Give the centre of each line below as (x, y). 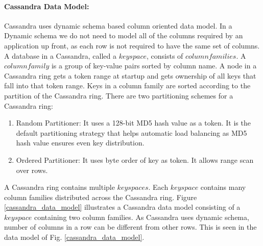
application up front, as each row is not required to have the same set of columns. (132, 45)
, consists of (165, 55)
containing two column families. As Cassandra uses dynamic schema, (141, 217)
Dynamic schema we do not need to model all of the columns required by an (124, 35)
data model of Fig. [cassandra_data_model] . (74, 237)
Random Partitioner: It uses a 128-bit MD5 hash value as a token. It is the (133, 123)
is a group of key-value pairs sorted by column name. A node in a (154, 66)
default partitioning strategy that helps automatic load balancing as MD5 (131, 132)
